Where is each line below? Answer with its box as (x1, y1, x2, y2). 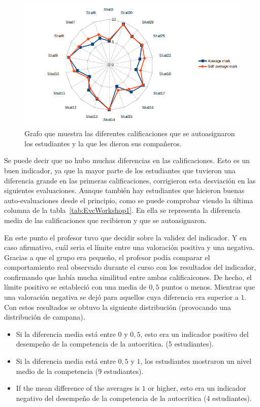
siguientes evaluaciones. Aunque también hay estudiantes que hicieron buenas (4, 185, 245, 196)
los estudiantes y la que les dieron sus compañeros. (24, 138, 182, 148)
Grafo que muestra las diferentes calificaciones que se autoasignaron (24, 128, 235, 139)
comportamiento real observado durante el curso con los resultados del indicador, (4, 262, 256, 272)
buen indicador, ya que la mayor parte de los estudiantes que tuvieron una (4, 165, 236, 175)
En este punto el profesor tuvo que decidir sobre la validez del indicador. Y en (4, 232, 247, 242)
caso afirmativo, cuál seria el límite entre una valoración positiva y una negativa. (4, 242, 255, 253)
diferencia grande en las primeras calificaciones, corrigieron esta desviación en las (4, 175, 256, 185)
